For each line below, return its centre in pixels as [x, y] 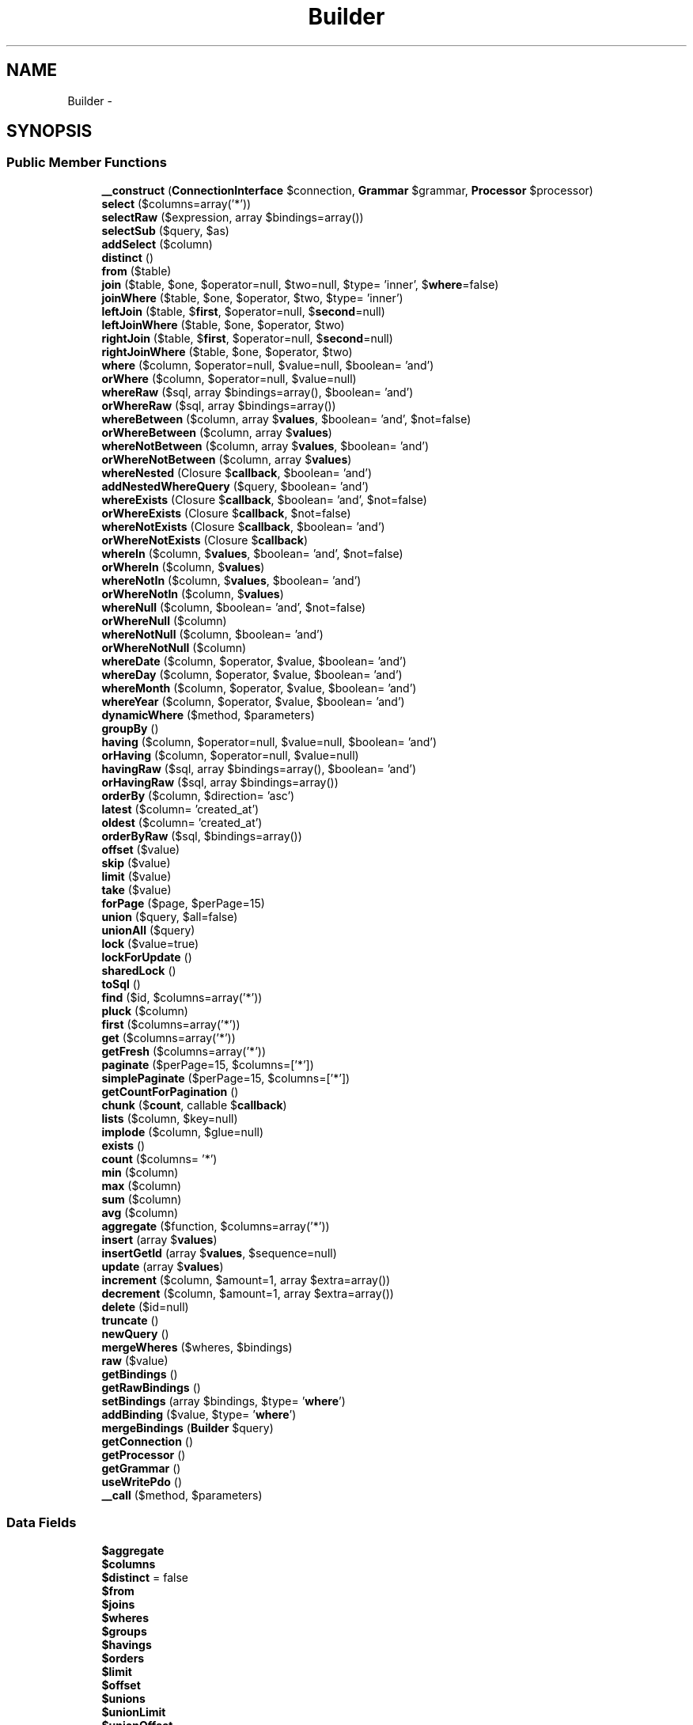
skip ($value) [136, 862]
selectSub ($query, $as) [165, 230]
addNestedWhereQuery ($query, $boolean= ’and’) [235, 486]
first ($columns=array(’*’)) [171, 1024]
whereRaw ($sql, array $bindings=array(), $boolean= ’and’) [258, 392]
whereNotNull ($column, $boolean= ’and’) [212, 634]
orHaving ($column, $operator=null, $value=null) [230, 755]
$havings [127, 1644]
